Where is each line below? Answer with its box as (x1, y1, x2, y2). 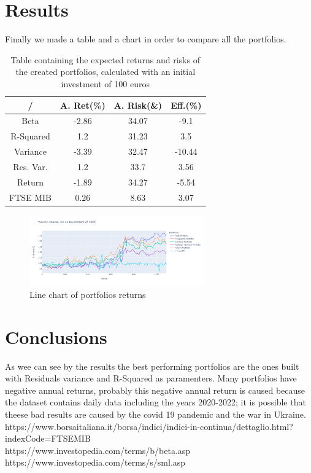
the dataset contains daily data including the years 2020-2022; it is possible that (5, 396, 306, 408)
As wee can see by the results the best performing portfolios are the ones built (5, 359, 299, 372)
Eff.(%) (171, 98, 202, 111)
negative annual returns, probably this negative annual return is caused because (5, 383, 305, 396)
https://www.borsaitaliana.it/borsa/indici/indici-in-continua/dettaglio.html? (5, 420, 293, 432)
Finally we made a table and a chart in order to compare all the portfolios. (5, 33, 286, 45)
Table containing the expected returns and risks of (10, 53, 200, 66)
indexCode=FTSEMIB (5, 432, 91, 445)
